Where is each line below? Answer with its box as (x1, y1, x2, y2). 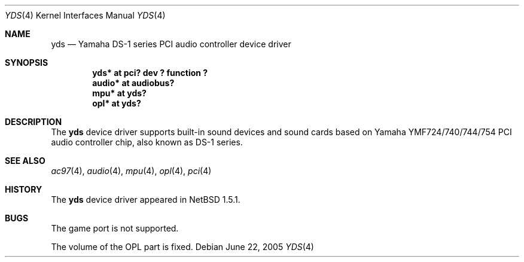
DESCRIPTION (5, 117, 62, 127)
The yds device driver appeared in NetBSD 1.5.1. (51, 194, 240, 205)
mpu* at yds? (92, 88, 147, 98)
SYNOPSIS (5, 57, 48, 68)
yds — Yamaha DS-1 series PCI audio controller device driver (51, 39, 291, 49)
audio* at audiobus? (92, 78, 175, 88)
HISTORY (5, 184, 42, 194)
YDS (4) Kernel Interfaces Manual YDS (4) (5, 10, 166, 20)
